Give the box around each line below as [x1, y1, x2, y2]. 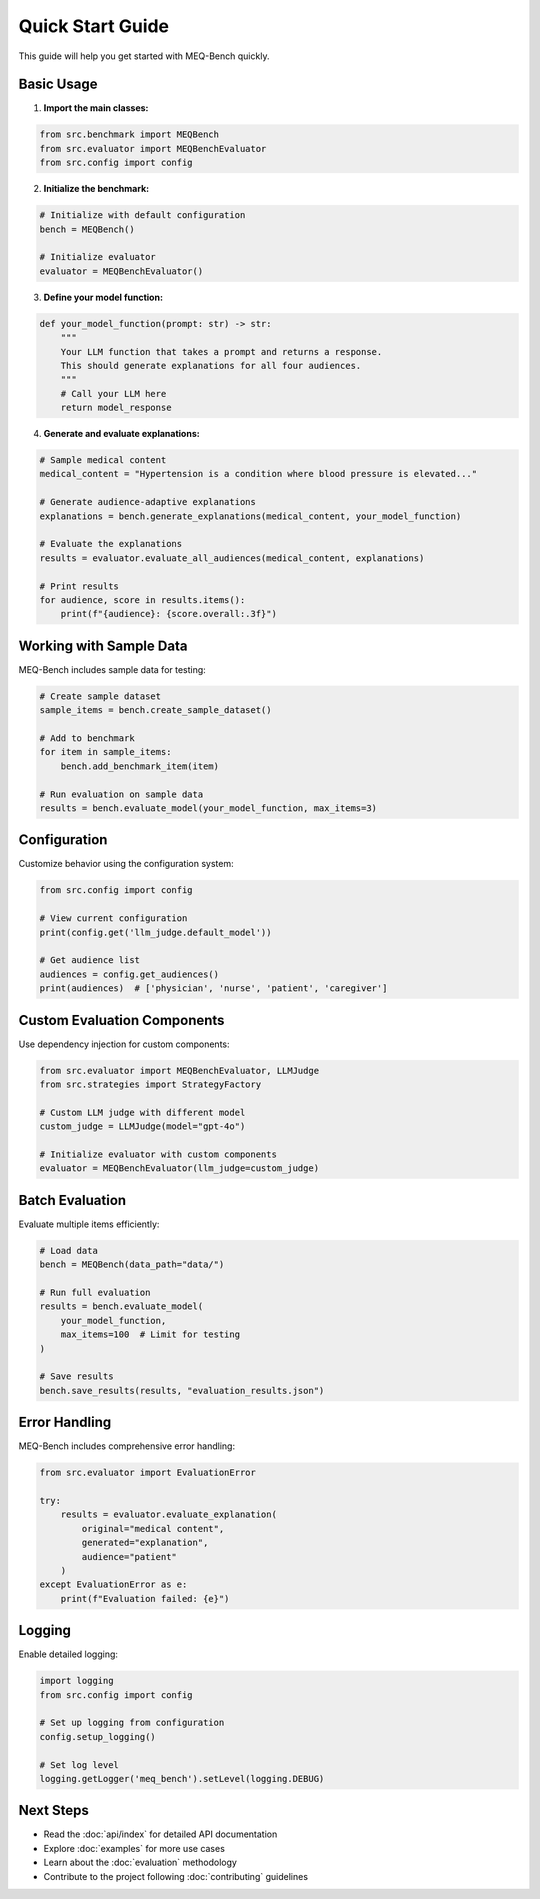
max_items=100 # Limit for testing [60, 1329, 240, 1340]
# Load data [39, 1245, 99, 1256]
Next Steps [18, 1802, 89, 1819]
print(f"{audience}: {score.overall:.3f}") [60, 608, 277, 620]
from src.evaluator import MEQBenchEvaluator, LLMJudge [39, 1065, 320, 1076]
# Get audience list [39, 955, 140, 966]
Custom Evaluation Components [18, 1011, 225, 1029]
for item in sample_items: [39, 746, 172, 758]
